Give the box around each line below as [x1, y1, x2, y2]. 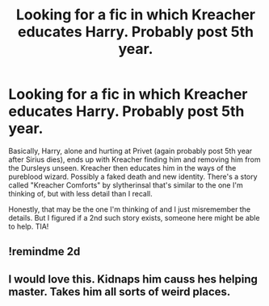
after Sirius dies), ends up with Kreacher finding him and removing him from [8, 155, 261, 164]
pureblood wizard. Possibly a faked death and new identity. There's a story [8, 172, 258, 181]
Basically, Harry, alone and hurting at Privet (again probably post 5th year [8, 146, 253, 155]
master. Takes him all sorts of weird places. [8, 284, 231, 299]
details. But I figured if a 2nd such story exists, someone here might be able [8, 213, 260, 222]
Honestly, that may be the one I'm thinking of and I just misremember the [8, 204, 251, 214]
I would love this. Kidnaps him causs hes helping [8, 272, 258, 286]
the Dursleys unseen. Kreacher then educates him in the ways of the [8, 163, 237, 172]
